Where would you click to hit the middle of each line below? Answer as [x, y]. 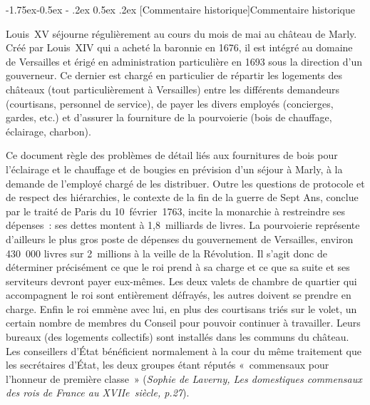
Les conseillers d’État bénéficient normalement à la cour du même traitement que [184, 350]
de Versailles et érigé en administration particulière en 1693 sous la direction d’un [184, 61]
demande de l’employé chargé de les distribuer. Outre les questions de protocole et [185, 183]
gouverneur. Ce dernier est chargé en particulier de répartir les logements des [174, 75]
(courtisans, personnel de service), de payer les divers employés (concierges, [170, 103]
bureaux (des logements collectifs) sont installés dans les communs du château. [178, 337]
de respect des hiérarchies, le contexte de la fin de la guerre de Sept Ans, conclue [182, 197]
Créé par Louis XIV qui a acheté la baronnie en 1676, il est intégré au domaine [179, 47]
